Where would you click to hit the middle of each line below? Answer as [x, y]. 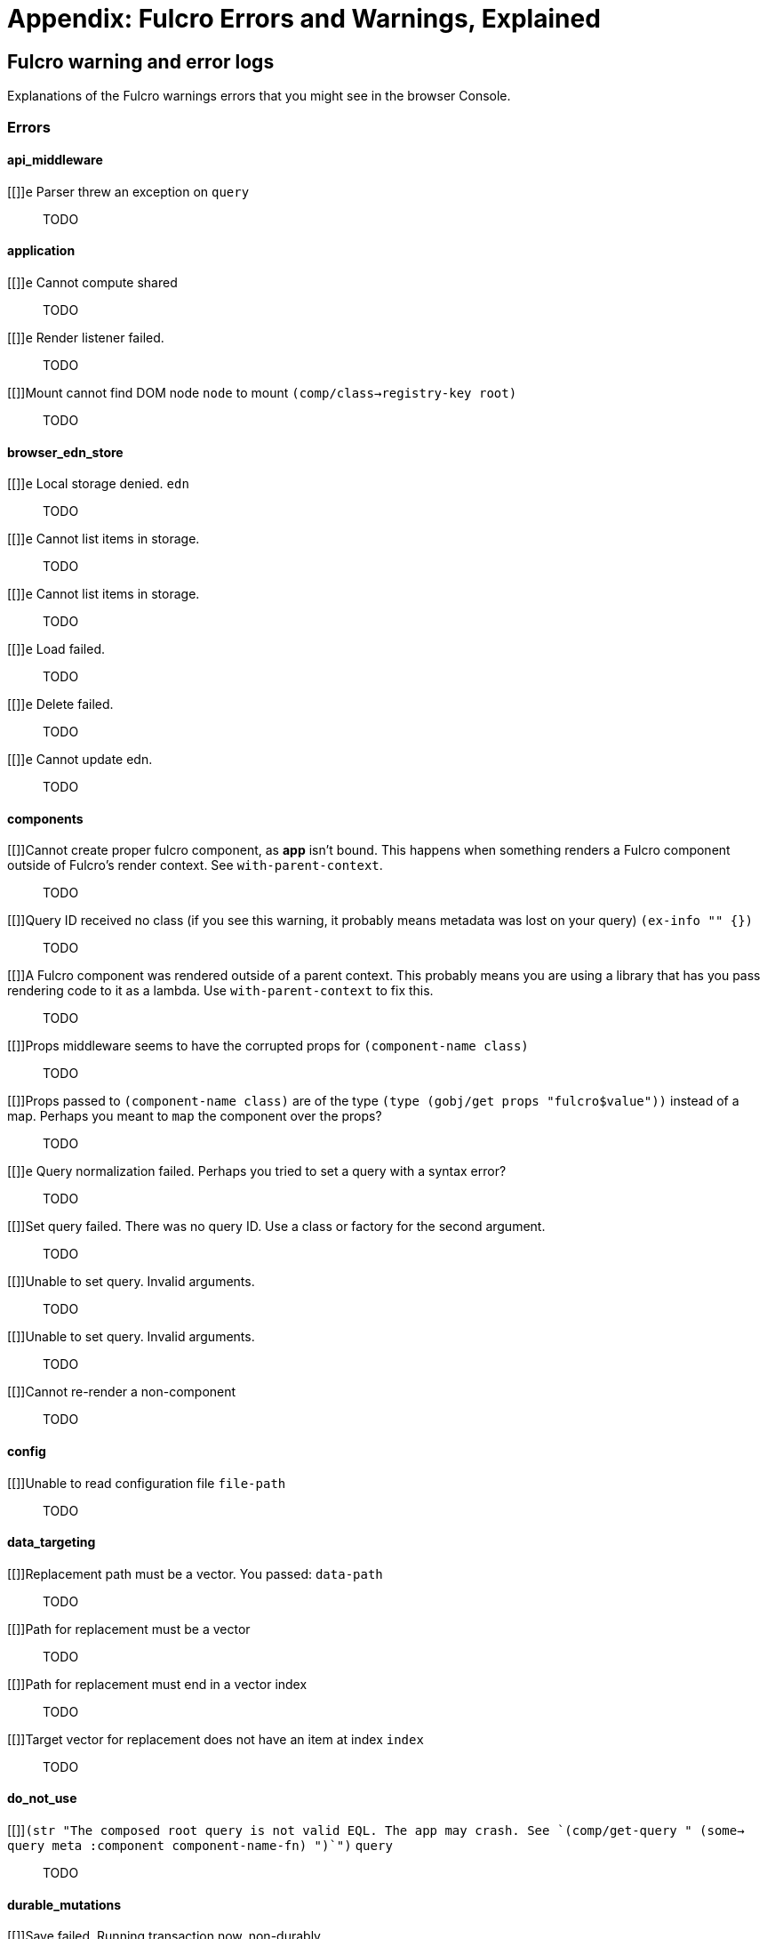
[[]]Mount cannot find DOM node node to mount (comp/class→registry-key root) [262, 392]
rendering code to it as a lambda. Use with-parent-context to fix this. [220, 991]
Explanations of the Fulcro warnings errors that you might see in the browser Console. [259, 96]
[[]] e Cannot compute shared [92, 282]
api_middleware [55, 160]
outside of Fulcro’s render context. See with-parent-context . [195, 865]
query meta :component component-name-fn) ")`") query [200, 1846]
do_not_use [42, 1798]
